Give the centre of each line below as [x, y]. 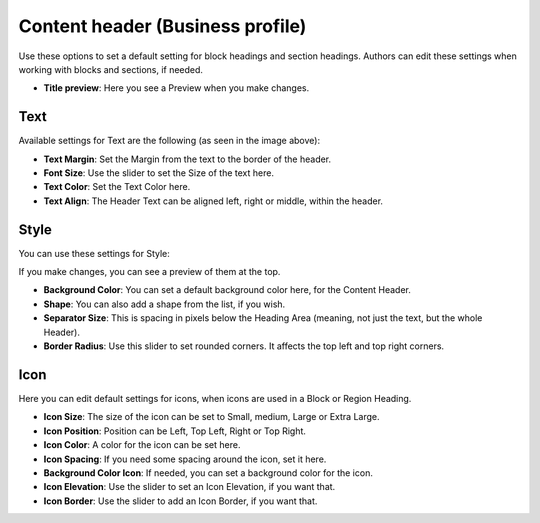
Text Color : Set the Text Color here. [117, 187]
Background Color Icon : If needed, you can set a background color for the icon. [208, 472]
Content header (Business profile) [162, 26]
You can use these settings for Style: [94, 253]
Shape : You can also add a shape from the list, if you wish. [164, 304]
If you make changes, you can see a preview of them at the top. [149, 272]
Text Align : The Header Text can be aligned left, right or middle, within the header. [213, 201]
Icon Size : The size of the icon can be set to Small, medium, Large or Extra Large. [211, 417]
